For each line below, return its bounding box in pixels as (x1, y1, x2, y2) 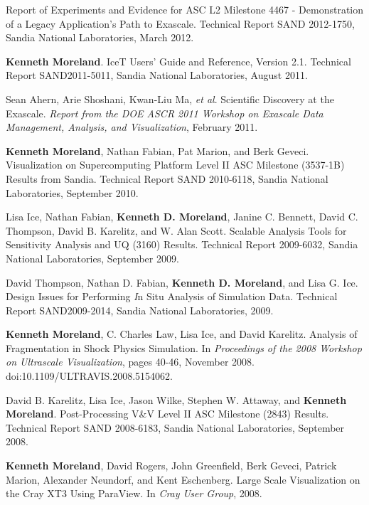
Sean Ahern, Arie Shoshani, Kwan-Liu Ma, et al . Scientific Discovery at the (6, 91, 334, 106)
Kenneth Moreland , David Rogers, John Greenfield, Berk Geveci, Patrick (6, 458, 337, 473)
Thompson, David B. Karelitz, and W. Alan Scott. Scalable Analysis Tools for (6, 223, 347, 238)
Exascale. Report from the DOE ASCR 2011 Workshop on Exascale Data (6, 105, 323, 120)
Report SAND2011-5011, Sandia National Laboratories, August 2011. (6, 68, 308, 83)
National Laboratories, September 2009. (6, 250, 179, 265)
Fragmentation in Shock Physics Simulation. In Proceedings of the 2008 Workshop (6, 340, 362, 355)
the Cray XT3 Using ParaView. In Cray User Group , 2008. (6, 486, 262, 501)
